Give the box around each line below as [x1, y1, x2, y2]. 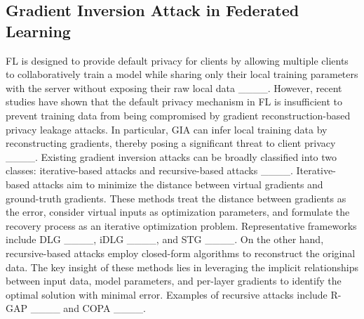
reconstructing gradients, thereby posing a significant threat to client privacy [6, 136, 336, 150]
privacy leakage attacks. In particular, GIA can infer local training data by [6, 122, 328, 136]
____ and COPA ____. [30, 301, 147, 315]
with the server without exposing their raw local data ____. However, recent [6, 80, 342, 95]
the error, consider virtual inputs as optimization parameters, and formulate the [6, 204, 350, 219]
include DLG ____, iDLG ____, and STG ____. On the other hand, [6, 232, 324, 247]
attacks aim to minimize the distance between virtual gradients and [32, 176, 323, 191]
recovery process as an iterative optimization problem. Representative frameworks [6, 218, 357, 233]
